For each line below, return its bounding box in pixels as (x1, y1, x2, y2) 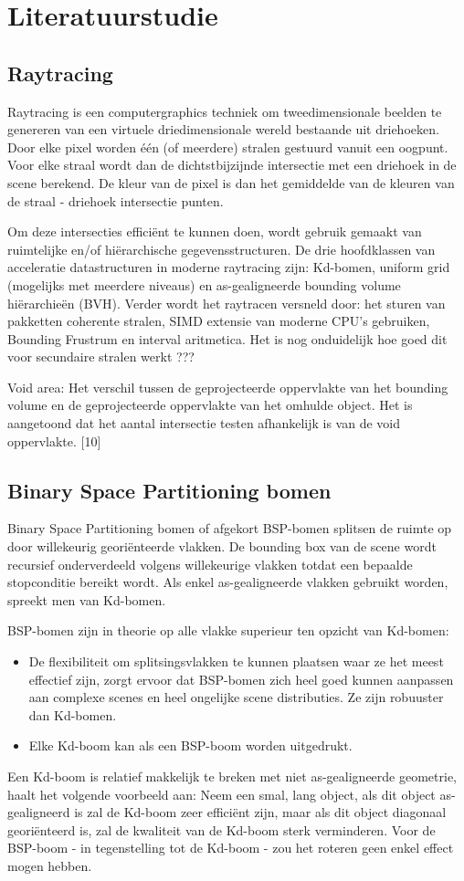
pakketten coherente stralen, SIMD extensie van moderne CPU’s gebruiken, (7, 311, 430, 330)
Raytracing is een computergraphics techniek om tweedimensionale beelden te (7, 101, 442, 121)
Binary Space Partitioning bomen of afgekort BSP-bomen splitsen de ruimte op (7, 519, 452, 538)
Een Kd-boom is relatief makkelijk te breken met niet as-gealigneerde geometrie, (7, 767, 458, 785)
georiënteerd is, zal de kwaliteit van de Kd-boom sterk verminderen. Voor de (7, 820, 436, 839)
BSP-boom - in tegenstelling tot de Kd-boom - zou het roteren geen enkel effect (7, 838, 454, 857)
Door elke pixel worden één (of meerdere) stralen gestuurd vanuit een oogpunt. (7, 137, 448, 156)
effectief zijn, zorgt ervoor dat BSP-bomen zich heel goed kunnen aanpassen (28, 669, 454, 688)
